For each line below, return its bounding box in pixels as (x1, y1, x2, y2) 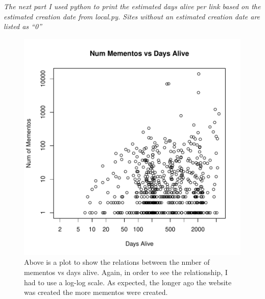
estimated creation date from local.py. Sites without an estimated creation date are (4, 11, 260, 21)
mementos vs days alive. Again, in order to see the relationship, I (24, 266, 228, 277)
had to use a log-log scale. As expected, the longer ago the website (24, 277, 232, 287)
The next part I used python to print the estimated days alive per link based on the (4, 1, 261, 11)
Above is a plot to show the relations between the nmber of (24, 257, 210, 267)
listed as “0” (4, 21, 42, 32)
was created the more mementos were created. (24, 287, 168, 297)
